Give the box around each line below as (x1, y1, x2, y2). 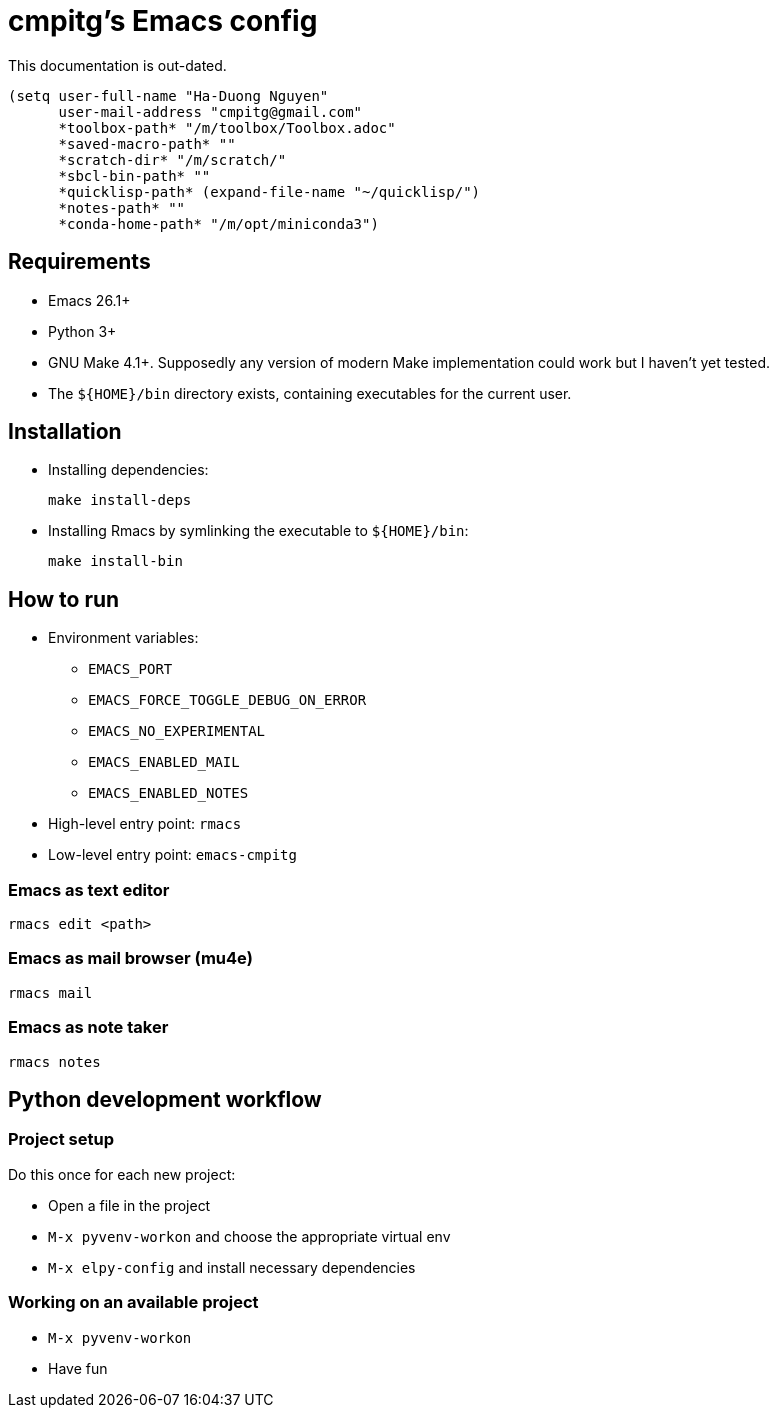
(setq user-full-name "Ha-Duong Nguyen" (8, 87, 329, 104)
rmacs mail (8, 984, 93, 1001)
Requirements (8, 249, 151, 275)
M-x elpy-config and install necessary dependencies (48, 1258, 416, 1276)
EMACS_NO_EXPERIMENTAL (88, 723, 266, 740)
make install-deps (48, 492, 192, 509)
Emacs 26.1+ (48, 291, 131, 309)
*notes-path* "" (58, 199, 186, 216)
